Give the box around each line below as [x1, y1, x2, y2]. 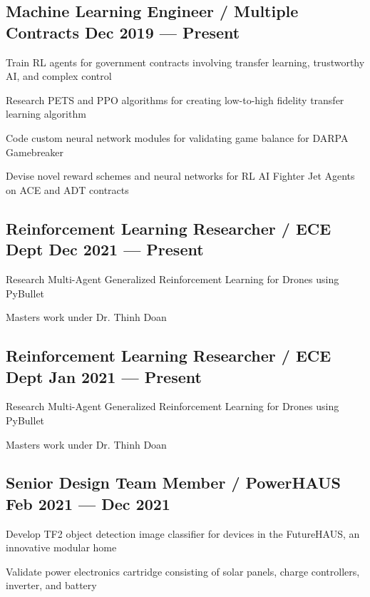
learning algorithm [6, 106, 86, 121]
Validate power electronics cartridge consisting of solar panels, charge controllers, [6, 563, 360, 578]
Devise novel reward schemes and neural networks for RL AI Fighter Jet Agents [6, 168, 355, 183]
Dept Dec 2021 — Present [6, 238, 204, 260]
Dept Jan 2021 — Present [6, 365, 202, 387]
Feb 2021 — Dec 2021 [6, 492, 170, 514]
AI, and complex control [6, 68, 112, 83]
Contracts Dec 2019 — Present [6, 21, 240, 43]
